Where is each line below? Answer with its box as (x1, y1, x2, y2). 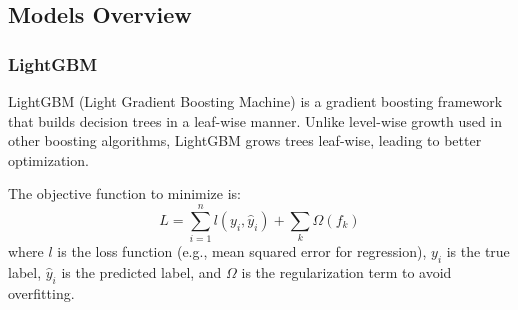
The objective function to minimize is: (8, 183, 242, 204)
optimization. (8, 149, 89, 170)
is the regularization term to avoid (241, 261, 452, 282)
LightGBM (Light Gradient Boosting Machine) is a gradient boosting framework (8, 91, 503, 111)
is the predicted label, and (61, 261, 222, 282)
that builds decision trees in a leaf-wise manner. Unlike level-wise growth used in (8, 110, 503, 131)
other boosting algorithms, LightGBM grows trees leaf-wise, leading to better (8, 130, 482, 151)
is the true (446, 241, 510, 262)
